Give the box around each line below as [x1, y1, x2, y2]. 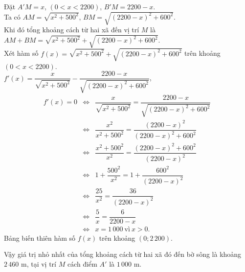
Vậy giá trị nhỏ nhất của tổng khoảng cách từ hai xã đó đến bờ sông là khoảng [4, 249, 242, 259]
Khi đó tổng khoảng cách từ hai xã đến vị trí [4, 24, 139, 35]
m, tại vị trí [21, 258, 56, 269]
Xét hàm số [4, 48, 39, 58]
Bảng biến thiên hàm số [4, 232, 76, 243]
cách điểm [67, 258, 97, 269]
